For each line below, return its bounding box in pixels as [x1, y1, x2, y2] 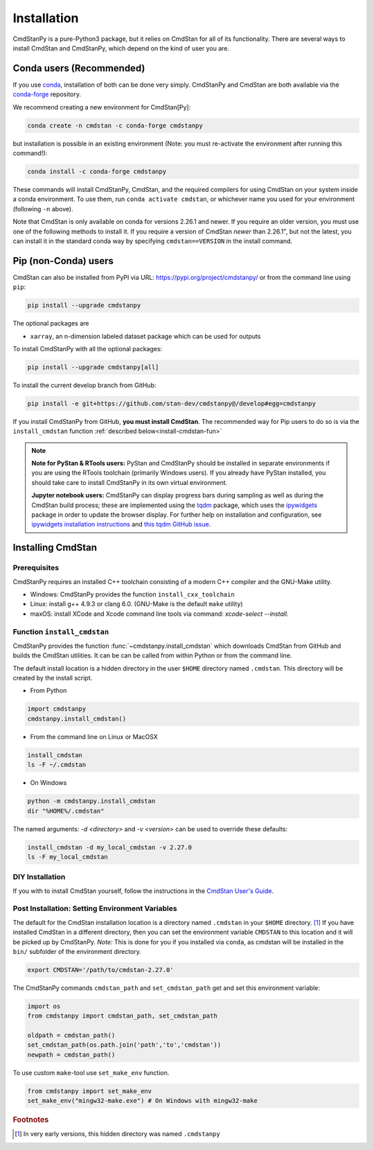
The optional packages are [12, 319, 89, 328]
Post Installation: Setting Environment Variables [12, 904, 177, 914]
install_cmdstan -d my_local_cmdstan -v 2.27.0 [27, 843, 192, 851]
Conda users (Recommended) [12, 62, 145, 74]
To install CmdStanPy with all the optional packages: [12, 344, 163, 353]
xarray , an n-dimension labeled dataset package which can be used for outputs [30, 332, 261, 340]
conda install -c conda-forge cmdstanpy [27, 167, 166, 175]
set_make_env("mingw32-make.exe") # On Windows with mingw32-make [27, 1097, 258, 1105]
